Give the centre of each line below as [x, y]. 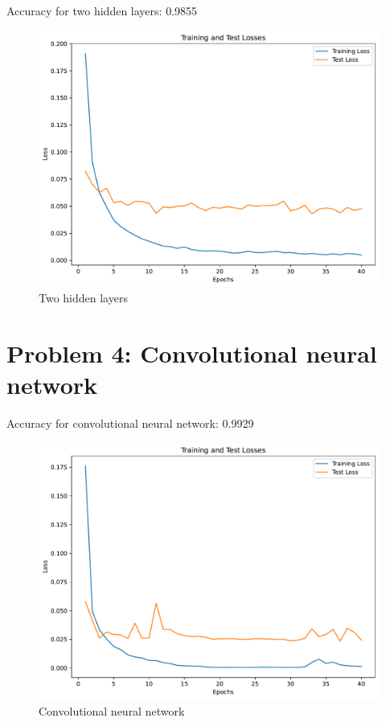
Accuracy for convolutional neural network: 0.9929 [130, 423]
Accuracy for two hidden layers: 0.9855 [102, 10]
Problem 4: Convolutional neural [192, 353]
